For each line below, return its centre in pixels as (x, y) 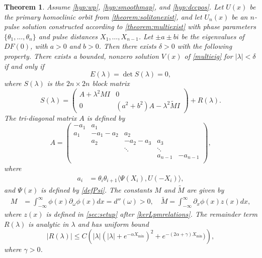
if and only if (24, 66)
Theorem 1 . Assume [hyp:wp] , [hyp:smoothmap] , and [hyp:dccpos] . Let (114, 7)
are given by (205, 189)
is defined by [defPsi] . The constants (97, 189)
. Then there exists (127, 46)
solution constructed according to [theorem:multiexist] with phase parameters (139, 26)
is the (56, 83)
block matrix (111, 83)
